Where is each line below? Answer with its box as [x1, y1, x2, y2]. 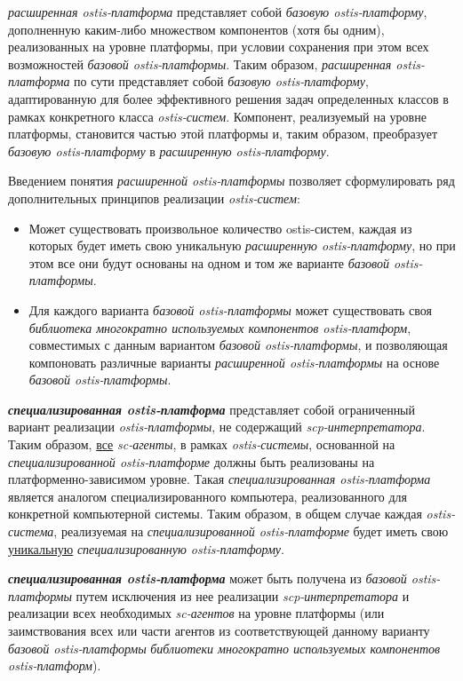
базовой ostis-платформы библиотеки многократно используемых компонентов [8, 638, 441, 657]
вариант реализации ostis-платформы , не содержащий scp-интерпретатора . [8, 417, 426, 436]
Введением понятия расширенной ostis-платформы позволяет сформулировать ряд [8, 171, 455, 190]
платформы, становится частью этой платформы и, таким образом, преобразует [8, 124, 438, 143]
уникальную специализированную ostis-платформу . [8, 539, 284, 558]
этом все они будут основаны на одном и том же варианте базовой [28, 253, 389, 272]
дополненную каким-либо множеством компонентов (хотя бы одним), [8, 20, 385, 38]
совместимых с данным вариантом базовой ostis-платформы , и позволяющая [28, 336, 448, 354]
